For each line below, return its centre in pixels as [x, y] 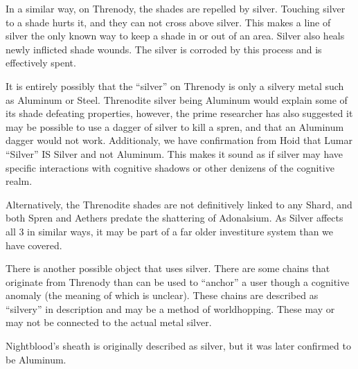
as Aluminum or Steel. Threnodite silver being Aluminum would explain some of [177, 99]
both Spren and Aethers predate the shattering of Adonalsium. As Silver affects [174, 218]
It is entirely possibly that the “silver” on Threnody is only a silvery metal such [175, 85]
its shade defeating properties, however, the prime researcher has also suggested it [179, 113]
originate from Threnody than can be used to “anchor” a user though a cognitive [178, 281]
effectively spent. [41, 63]
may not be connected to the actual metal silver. [109, 322]
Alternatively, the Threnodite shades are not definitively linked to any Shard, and [179, 204]
